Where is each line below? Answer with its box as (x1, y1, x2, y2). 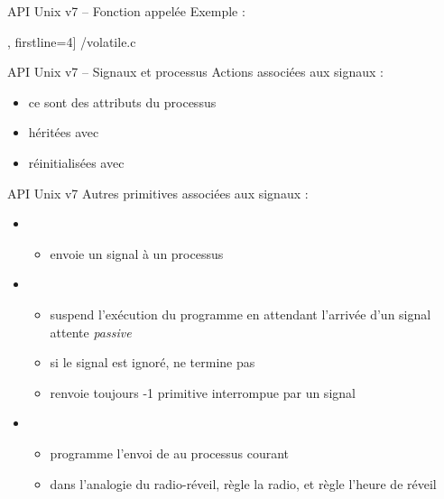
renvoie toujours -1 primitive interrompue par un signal (50, 383, 356, 402)
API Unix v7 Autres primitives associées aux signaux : (7, 183, 309, 202)
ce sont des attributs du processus (28, 92, 217, 111)
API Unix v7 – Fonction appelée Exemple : (7, 2, 245, 20)
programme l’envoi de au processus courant (50, 443, 290, 462)
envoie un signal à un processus (50, 244, 224, 263)
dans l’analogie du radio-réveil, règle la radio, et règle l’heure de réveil (50, 474, 437, 493)
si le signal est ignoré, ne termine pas (50, 353, 255, 372)
